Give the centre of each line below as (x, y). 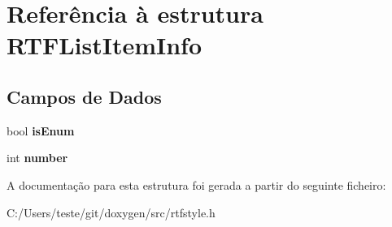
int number (37, 158)
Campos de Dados (84, 96)
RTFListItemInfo (105, 45)
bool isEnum (41, 130)
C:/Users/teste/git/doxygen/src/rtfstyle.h (111, 212)
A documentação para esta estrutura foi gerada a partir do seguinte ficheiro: (196, 184)
